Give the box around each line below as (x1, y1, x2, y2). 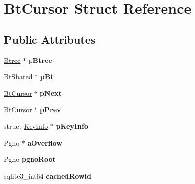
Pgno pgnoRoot (4, 154, 56, 164)
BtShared (4, 71, 32, 82)
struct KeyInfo (4, 121, 48, 131)
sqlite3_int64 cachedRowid (4, 170, 91, 181)
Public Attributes (4, 31, 96, 47)
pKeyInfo (56, 121, 88, 131)
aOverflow (27, 137, 62, 148)
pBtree (28, 55, 52, 65)
